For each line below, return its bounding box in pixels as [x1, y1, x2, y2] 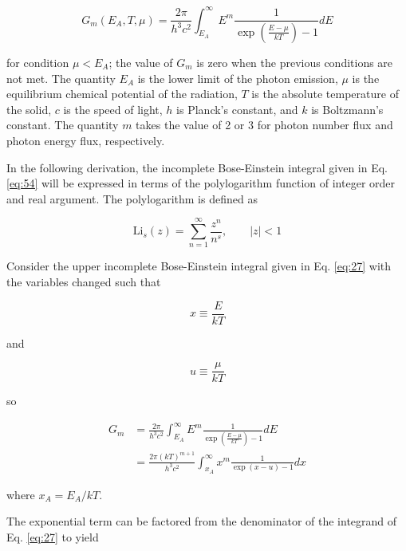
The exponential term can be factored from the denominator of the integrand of [6, 513, 397, 529]
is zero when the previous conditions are [196, 53, 393, 70]
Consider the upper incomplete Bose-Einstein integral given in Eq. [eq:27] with [6, 258, 392, 274]
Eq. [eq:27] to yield [6, 529, 99, 545]
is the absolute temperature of [251, 85, 399, 102]
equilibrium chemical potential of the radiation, [6, 85, 238, 102]
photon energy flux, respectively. [6, 132, 165, 148]
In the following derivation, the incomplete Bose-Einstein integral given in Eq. [6, 159, 388, 175]
